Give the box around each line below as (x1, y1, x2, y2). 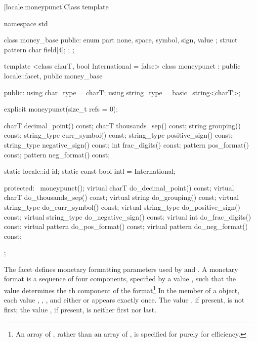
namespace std (4, 18, 48, 28)
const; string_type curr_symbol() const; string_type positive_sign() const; (4, 130, 233, 140)
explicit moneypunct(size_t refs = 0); (4, 104, 118, 114)
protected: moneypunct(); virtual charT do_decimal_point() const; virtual (4, 182, 234, 192)
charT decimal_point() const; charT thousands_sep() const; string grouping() (4, 120, 241, 130)
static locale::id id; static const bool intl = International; (4, 166, 176, 176)
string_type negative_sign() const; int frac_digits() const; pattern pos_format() (4, 139, 249, 150)
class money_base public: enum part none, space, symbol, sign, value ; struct (4, 35, 238, 45)
